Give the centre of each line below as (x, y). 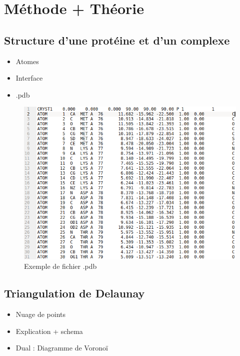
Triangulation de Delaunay (74, 293)
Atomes (27, 61)
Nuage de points (41, 314)
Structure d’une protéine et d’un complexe (117, 40)
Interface (29, 78)
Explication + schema (49, 331)
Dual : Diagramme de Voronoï (62, 348)
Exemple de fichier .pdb (60, 266)
